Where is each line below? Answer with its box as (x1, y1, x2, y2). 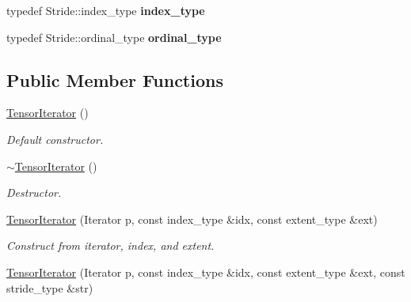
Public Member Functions (6, 67, 223, 92)
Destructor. (6, 184, 62, 201)
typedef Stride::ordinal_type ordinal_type (6, 28, 222, 45)
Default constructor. (6, 130, 104, 147)
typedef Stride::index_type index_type (6, 2, 205, 18)
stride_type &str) (6, 279, 93, 296)
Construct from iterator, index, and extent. (6, 237, 215, 254)
